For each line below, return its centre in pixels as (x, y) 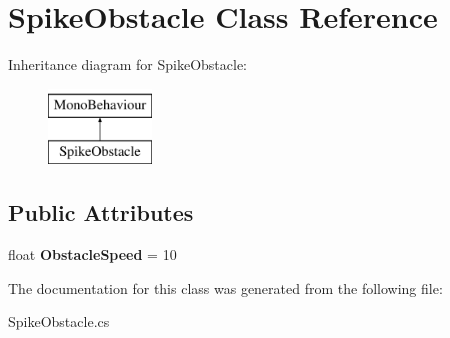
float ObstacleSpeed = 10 (92, 254)
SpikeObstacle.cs (59, 321)
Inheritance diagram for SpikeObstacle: (127, 64)
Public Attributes (101, 212)
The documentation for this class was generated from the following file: (225, 287)
